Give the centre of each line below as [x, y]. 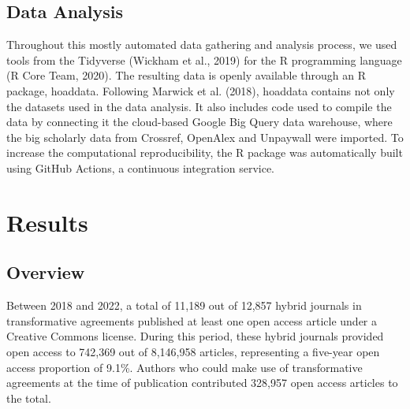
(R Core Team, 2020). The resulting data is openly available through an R [186, 75]
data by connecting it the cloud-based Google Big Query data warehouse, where [199, 122]
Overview [46, 272]
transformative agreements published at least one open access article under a [192, 320]
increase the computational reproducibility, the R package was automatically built [205, 152]
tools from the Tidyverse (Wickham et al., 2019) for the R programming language [204, 59]
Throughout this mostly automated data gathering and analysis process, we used [202, 45]
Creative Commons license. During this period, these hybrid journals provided [195, 336]
